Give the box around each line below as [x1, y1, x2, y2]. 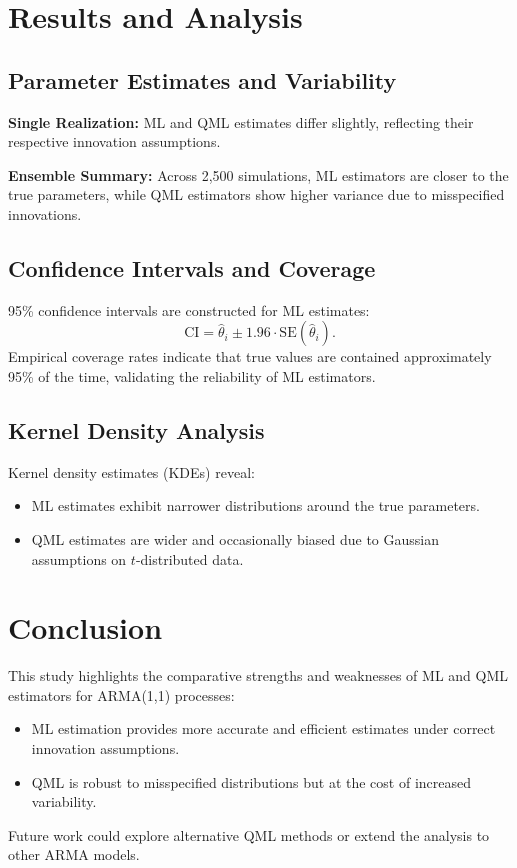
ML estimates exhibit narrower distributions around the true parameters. [31, 495, 480, 516]
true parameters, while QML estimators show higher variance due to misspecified [8, 184, 505, 205]
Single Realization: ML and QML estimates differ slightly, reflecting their [8, 111, 474, 132]
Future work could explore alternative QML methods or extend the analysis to [8, 824, 490, 845]
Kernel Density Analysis [8, 414, 265, 445]
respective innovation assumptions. [8, 131, 221, 152]
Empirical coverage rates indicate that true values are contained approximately [8, 346, 492, 367]
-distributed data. [135, 548, 244, 569]
